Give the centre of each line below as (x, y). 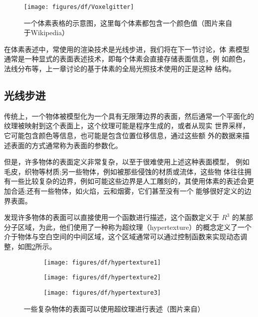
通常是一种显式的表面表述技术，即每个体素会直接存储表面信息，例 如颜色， (127, 59)
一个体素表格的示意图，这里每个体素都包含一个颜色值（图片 (121, 23)
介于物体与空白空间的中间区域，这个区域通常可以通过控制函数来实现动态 (122, 237)
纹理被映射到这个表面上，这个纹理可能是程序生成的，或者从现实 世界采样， (127, 126)
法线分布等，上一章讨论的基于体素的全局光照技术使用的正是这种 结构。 (120, 69)
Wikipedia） (50, 32)
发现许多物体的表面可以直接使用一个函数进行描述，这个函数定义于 (112, 217)
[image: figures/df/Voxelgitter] (79, 7)
